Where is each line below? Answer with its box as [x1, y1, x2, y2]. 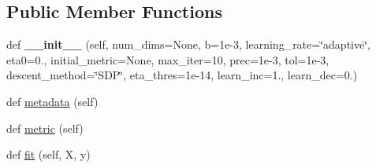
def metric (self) [6, 119, 84, 136]
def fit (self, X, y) [6, 146, 91, 163]
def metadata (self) [6, 93, 99, 109]
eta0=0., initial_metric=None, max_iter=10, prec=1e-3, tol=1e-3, [6, 51, 329, 68]
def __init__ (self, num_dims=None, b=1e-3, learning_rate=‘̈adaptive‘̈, [6, 36, 370, 53]
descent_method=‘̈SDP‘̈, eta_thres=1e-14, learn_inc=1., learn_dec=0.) [6, 67, 358, 83]
